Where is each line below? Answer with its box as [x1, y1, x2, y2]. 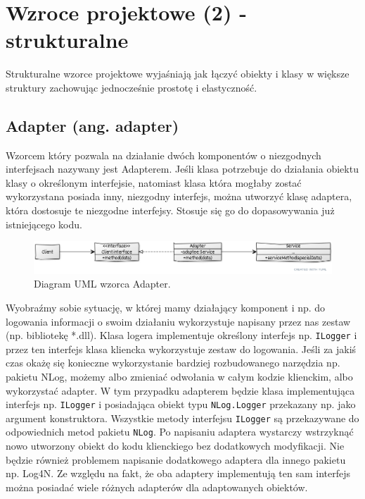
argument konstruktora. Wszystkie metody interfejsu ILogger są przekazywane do [6, 410, 359, 425]
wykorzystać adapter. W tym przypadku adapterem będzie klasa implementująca [6, 383, 355, 398]
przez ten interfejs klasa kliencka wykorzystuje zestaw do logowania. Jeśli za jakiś [6, 341, 357, 356]
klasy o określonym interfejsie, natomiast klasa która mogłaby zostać [6, 175, 302, 190]
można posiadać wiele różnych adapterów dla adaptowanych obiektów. [6, 479, 308, 494]
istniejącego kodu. [6, 216, 82, 231]
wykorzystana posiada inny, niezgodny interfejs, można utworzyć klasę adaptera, [6, 189, 352, 204]
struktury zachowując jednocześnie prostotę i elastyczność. [6, 80, 257, 94]
